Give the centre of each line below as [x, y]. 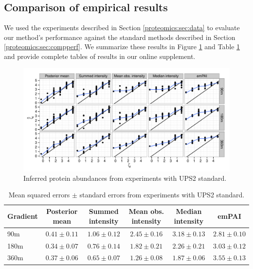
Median [189, 211]
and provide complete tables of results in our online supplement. [100, 56]
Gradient [23, 216]
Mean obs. [146, 211]
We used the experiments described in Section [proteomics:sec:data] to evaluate [122, 28]
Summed [104, 211]
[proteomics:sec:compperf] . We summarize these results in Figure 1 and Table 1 [122, 47]
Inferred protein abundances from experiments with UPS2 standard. [125, 178]
